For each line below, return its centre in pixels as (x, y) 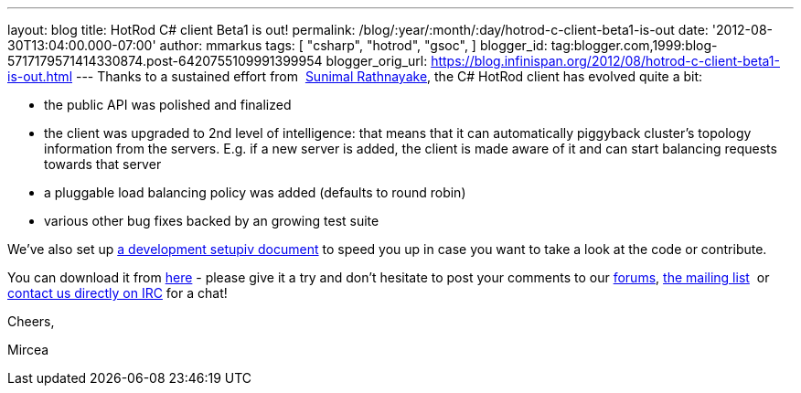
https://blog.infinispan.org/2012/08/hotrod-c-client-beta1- (605, 61)
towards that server (103, 164)
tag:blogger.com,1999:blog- (634, 45)
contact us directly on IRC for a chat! (117, 293)
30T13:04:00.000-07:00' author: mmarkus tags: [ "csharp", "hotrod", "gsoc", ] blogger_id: (278, 45)
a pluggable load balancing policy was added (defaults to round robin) (255, 192)
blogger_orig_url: (377, 61)
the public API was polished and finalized (168, 105)
